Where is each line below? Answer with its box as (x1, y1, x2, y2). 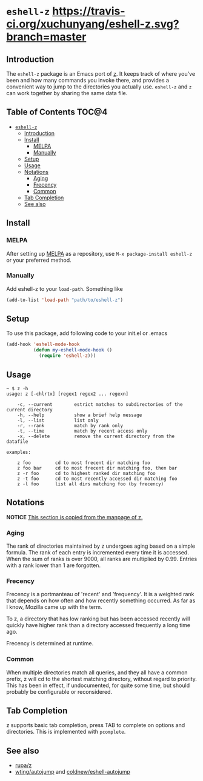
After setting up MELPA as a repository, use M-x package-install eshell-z (6, 250, 193, 257)
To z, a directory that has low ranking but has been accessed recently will (6, 615, 190, 622)
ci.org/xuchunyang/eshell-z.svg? (6, 17, 180, 31)
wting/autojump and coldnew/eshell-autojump (15, 768, 130, 776)
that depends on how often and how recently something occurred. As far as (6, 597, 196, 604)
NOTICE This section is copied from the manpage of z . (6, 513, 143, 520)
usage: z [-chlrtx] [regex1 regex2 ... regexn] (6, 391, 129, 397)
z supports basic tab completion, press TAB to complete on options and (6, 722, 185, 729)
